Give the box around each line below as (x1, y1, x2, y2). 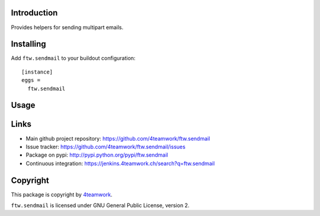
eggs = (21, 77, 41, 84)
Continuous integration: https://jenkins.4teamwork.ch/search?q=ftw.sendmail (25, 160, 215, 167)
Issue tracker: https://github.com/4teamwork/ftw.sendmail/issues (25, 143, 186, 150)
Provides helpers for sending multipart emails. (11, 24, 124, 31)
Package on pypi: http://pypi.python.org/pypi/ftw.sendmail (25, 151, 168, 158)
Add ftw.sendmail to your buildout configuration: (11, 55, 136, 62)
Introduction (11, 8, 58, 18)
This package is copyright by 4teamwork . (11, 190, 113, 198)
